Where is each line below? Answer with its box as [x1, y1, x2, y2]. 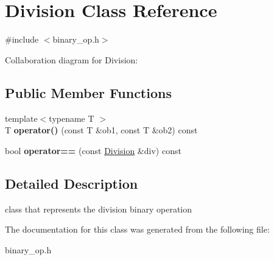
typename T [49, 111, 94, 124]
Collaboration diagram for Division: [5, 53, 138, 66]
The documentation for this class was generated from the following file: [5, 223, 270, 236]
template [5, 111, 38, 124]
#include [5, 33, 39, 46]
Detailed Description [5, 174, 138, 192]
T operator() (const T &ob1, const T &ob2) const [5, 124, 198, 136]
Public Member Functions [5, 83, 172, 102]
